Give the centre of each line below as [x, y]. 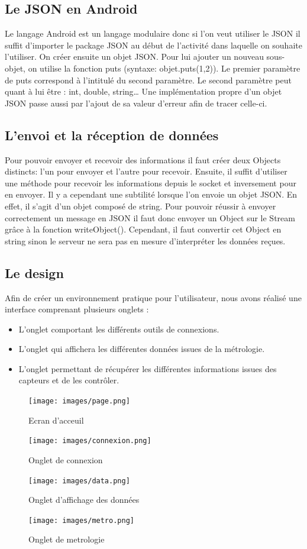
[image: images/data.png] [79, 481]
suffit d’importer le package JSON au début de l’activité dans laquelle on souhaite [153, 45]
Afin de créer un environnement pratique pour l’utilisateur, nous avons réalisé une [153, 297]
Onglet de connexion [66, 459]
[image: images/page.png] [79, 401]
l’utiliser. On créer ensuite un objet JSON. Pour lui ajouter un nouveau [134, 56]
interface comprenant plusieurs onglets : [77, 309]
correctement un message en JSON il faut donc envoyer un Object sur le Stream [150, 217]
